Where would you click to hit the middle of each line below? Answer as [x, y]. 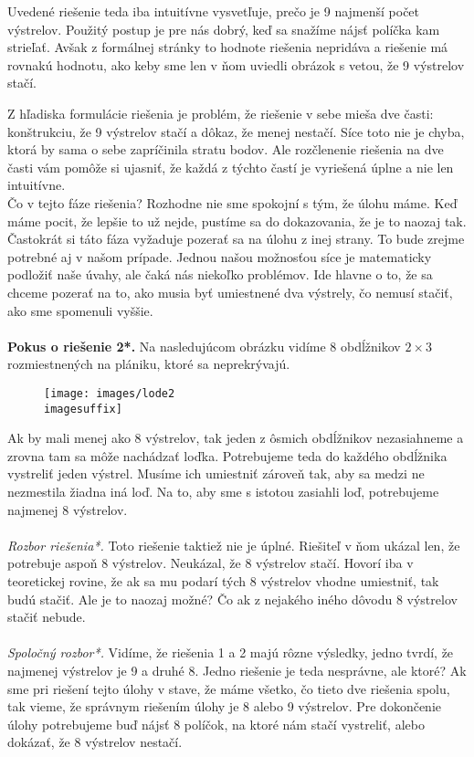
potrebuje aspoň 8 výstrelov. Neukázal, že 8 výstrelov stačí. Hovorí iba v [211, 563]
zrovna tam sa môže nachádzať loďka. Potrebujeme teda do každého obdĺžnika [227, 455]
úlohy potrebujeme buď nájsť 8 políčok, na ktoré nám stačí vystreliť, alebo [216, 724]
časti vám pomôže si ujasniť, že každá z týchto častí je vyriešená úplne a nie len [231, 167]
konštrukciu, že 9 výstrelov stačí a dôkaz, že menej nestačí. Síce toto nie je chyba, [236, 131]
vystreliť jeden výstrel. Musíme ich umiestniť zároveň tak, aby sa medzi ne [216, 473]
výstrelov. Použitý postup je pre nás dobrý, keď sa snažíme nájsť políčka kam [224, 29]
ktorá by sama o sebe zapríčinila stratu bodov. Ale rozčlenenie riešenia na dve [226, 149]
